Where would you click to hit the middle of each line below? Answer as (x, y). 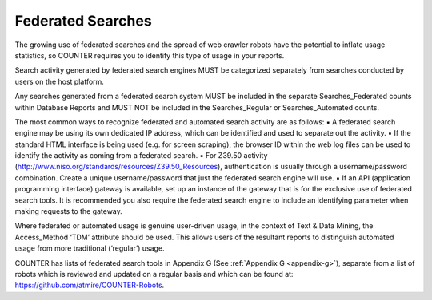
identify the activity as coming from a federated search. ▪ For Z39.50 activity (141, 156)
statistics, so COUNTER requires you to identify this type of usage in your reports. (150, 55)
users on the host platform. (59, 81)
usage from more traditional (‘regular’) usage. (90, 248)
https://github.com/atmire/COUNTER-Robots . (90, 285)
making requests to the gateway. (69, 211)
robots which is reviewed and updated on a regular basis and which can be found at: (154, 274)
